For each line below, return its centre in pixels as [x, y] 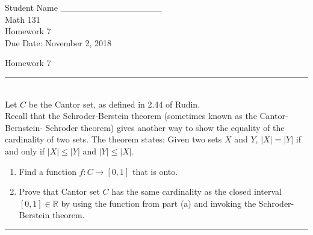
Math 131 [23, 19]
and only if [25, 151]
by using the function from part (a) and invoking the [159, 203]
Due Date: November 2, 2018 [58, 42]
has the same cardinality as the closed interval [197, 191]
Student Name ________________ [83, 7]
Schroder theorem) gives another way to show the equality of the [165, 127]
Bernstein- [24, 127]
